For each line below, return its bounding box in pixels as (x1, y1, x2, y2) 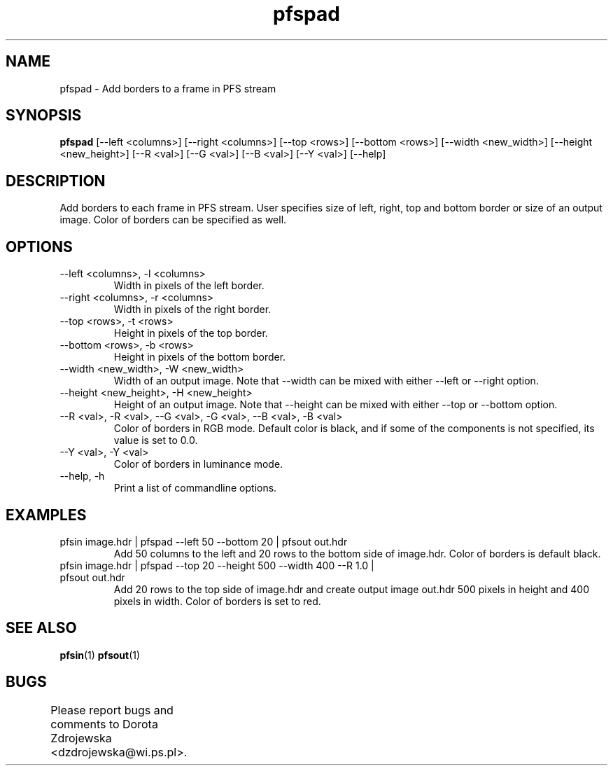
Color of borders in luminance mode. (113, 458, 283, 471)
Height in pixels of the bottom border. (113, 351, 286, 363)
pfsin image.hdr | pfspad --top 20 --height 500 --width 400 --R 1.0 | (59, 559, 374, 571)
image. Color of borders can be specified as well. (59, 214, 287, 226)
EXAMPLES (6, 506, 87, 524)
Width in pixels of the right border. (113, 303, 272, 316)
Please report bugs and (50, 702, 174, 717)
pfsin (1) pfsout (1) (59, 648, 141, 661)
